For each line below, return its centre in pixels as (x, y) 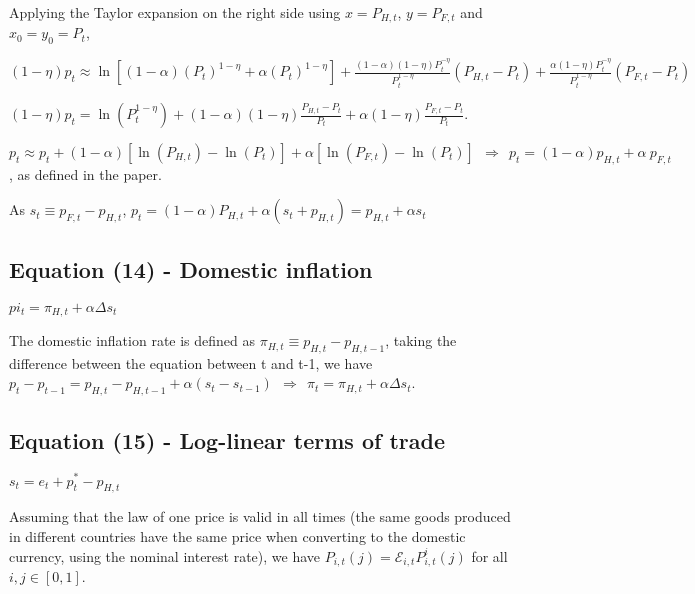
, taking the (421, 340)
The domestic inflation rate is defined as (132, 340)
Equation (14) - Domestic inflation (191, 268)
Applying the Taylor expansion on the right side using (175, 12)
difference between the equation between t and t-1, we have (191, 362)
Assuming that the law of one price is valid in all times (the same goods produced (260, 516)
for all (489, 555)
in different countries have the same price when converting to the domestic (237, 535)
